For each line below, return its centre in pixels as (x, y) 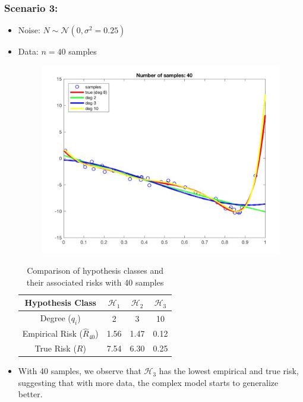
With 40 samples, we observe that (80, 371)
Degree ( (56, 318)
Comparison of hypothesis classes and (95, 270)
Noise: (29, 30)
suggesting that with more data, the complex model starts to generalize (148, 382)
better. (30, 394)
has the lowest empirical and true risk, (229, 371)
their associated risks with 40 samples (95, 282)
